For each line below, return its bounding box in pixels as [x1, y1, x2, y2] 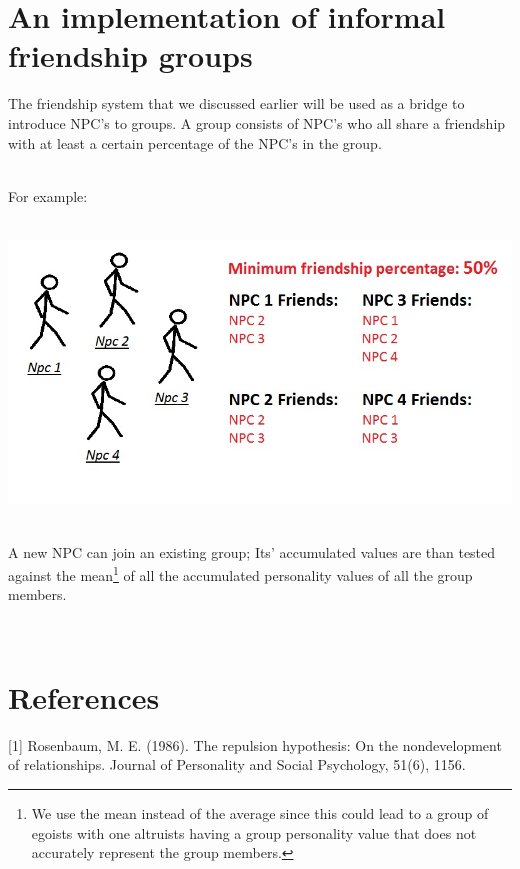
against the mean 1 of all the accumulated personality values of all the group [8, 562, 473, 585]
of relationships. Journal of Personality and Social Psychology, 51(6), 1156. [8, 754, 466, 775]
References [8, 676, 160, 717]
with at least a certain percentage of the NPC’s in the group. [8, 132, 382, 153]
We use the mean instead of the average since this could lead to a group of [31, 802, 489, 823]
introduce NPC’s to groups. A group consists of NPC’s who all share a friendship [8, 112, 506, 133]
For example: [8, 185, 88, 206]
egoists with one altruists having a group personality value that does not [31, 822, 477, 843]
